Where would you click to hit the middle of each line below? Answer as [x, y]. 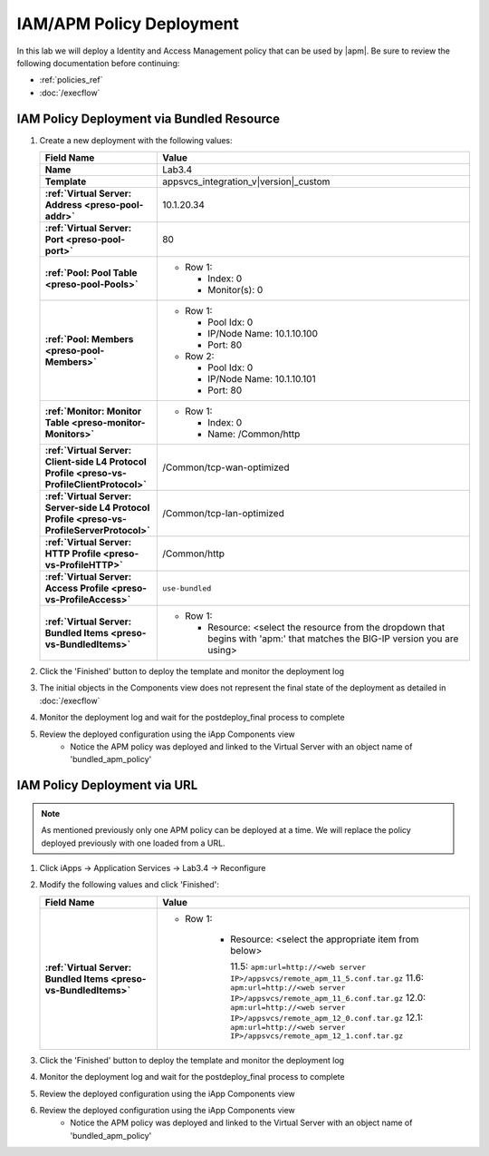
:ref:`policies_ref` [71, 80]
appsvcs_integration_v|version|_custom [246, 181]
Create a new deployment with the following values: [136, 140]
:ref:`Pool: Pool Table [91, 273]
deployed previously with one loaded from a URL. [133, 843]
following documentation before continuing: [98, 63]
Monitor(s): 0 [235, 290]
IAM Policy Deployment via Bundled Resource [149, 118]
